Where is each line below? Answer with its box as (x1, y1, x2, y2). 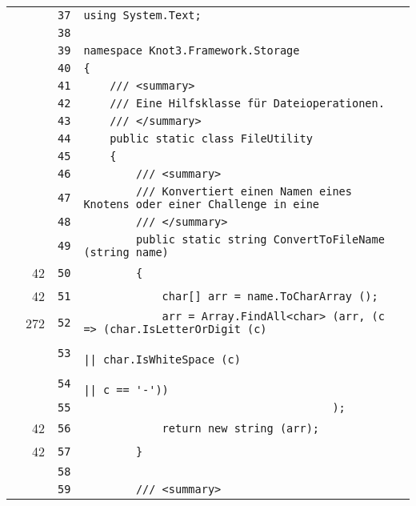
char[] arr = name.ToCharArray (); (162, 289, 378, 303)
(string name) (83, 246, 169, 259)
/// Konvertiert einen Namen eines (135, 185, 352, 198)
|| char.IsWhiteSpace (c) (83, 353, 241, 366)
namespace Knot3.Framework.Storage (83, 44, 300, 57)
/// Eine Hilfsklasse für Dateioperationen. (110, 97, 385, 110)
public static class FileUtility (110, 132, 313, 145)
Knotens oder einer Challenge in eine (83, 198, 320, 211)
